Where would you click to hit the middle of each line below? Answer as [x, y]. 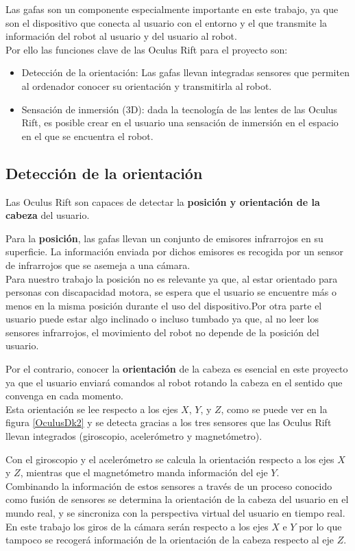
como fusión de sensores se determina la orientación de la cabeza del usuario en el [177, 499]
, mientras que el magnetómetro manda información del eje [144, 472]
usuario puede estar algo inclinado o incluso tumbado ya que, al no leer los [162, 319]
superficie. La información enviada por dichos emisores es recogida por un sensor [174, 251]
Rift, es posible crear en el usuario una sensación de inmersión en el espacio [180, 122]
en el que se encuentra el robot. [87, 136]
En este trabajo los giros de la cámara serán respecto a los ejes [137, 526]
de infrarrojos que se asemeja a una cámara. [98, 265]
